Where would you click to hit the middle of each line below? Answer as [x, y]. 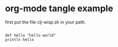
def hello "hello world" [30, 35]
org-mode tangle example [59, 9]
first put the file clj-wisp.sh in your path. [45, 22]
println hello [20, 40]
